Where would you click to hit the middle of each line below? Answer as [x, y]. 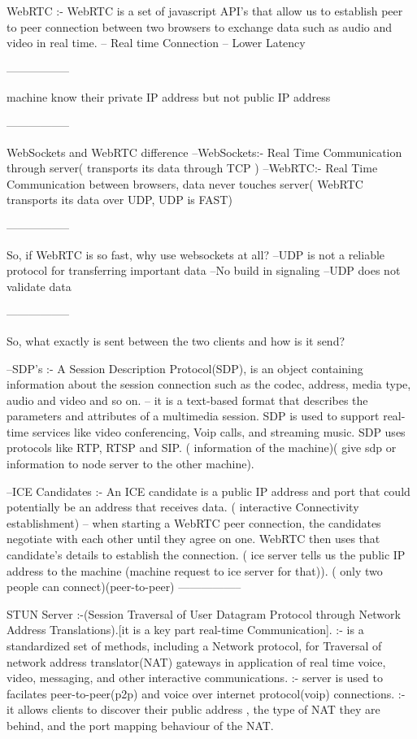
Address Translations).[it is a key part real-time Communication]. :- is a [185, 630]
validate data [39, 286]
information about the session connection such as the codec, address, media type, [209, 384]
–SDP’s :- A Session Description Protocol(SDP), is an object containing [185, 368]
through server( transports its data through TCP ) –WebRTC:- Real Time [192, 168]
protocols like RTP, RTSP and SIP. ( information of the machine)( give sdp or [202, 448]
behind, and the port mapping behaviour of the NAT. [140, 725]
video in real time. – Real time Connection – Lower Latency [156, 43]
